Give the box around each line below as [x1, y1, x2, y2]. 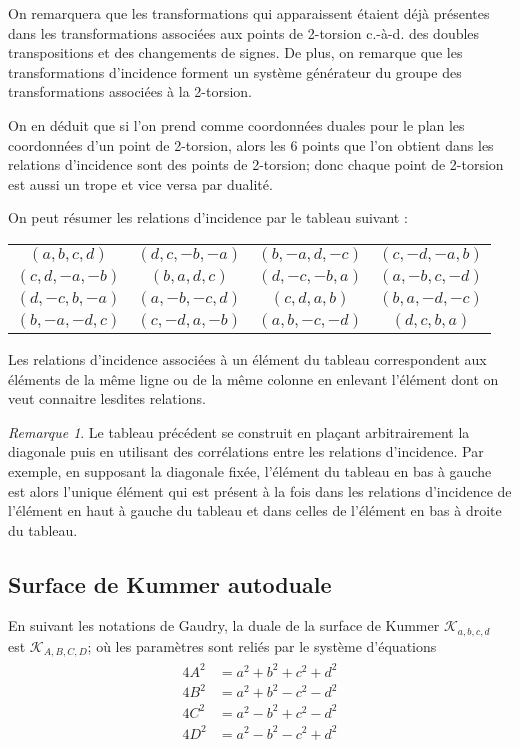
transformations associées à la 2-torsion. [8, 81, 253, 102]
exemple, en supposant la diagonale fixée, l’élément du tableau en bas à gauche [8, 460, 492, 481]
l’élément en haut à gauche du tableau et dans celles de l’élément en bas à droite [8, 500, 502, 521]
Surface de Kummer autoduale [8, 568, 332, 599]
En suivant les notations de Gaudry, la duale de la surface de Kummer [8, 615, 440, 636]
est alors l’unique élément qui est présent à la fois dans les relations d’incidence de [8, 480, 512, 501]
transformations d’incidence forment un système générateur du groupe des [8, 61, 462, 82]
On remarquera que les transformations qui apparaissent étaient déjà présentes [8, 3, 490, 23]
